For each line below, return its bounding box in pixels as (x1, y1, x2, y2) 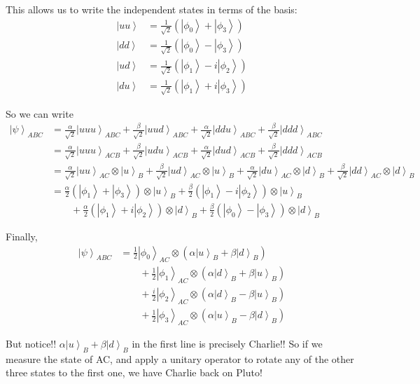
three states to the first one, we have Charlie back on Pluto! (6, 365, 262, 380)
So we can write (6, 106, 73, 121)
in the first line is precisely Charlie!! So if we (132, 336, 323, 350)
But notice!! (6, 336, 57, 350)
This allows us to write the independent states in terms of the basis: (6, 2, 297, 16)
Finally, (6, 228, 38, 243)
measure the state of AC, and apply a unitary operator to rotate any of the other (6, 351, 354, 366)
